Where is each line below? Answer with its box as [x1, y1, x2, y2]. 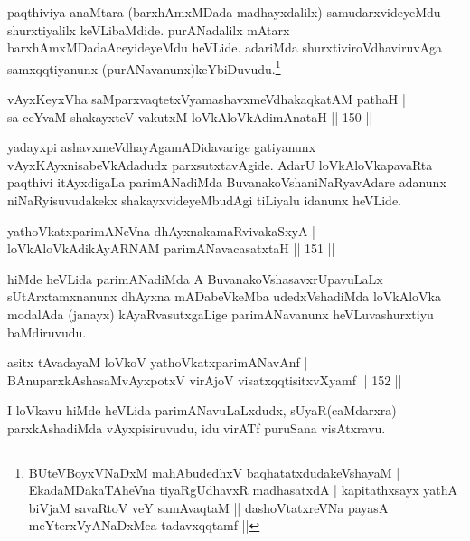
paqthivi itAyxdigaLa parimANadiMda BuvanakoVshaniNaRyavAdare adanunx [7, 173, 446, 192]
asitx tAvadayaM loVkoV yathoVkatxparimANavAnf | [7, 353, 308, 372]
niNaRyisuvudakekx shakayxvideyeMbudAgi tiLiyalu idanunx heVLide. [7, 191, 402, 209]
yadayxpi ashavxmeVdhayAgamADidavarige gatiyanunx [7, 138, 316, 157]
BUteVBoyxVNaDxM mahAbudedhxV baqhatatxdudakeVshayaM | [28, 462, 400, 481]
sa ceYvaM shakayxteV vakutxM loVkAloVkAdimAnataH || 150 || [7, 107, 373, 126]
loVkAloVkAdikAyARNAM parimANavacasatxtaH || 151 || [7, 239, 335, 258]
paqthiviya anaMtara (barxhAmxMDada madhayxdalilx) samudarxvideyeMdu [7, 3, 441, 21]
